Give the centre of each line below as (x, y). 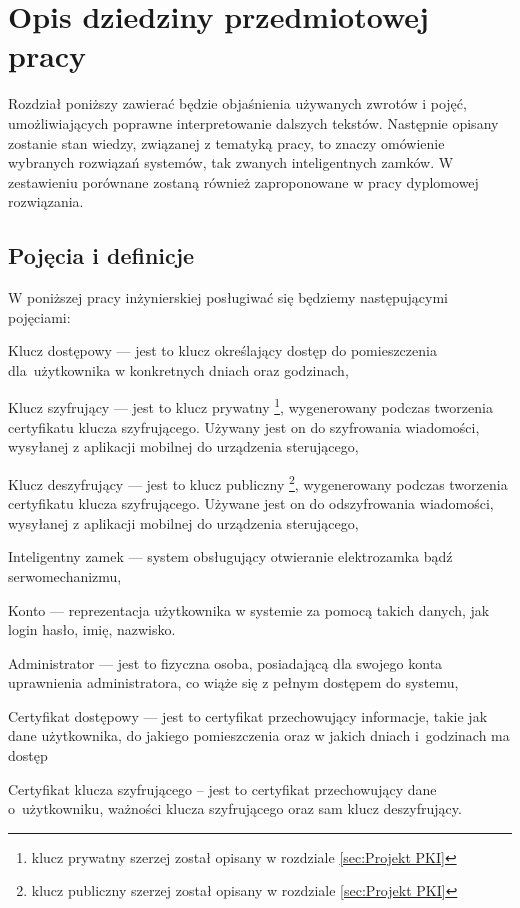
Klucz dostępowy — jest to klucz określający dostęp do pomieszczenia (222, 350)
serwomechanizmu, (65, 575)
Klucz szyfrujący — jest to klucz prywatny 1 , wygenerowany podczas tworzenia (250, 406)
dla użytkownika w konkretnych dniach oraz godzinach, (178, 369)
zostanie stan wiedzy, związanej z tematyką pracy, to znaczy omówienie (226, 142)
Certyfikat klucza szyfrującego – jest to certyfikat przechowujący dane (222, 788)
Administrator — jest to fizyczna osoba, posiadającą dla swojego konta (225, 662)
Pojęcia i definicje (101, 255)
